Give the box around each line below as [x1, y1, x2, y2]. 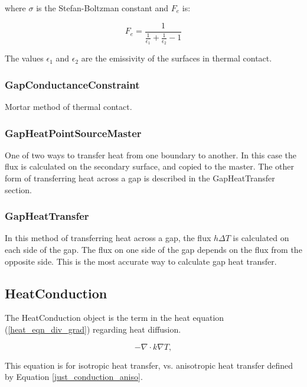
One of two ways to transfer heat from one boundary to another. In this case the [5, 148, 296, 161]
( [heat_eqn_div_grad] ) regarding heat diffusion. [5, 323, 181, 336]
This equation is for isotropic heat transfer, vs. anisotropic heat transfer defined [5, 359, 293, 371]
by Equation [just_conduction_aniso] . [5, 370, 143, 383]
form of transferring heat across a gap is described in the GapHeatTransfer [5, 172, 275, 184]
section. [5, 183, 32, 196]
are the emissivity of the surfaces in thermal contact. [81, 52, 272, 64]
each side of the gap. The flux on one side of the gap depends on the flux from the [5, 243, 302, 256]
